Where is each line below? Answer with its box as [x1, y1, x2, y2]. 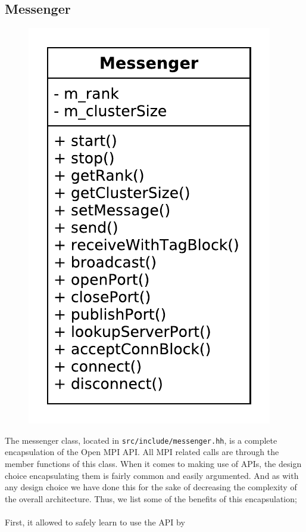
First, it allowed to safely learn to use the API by [5, 516, 185, 528]
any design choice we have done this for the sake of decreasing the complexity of [5, 481, 297, 493]
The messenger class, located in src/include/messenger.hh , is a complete [5, 434, 277, 446]
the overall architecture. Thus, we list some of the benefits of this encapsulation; [5, 492, 297, 505]
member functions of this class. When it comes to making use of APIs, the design [5, 457, 302, 470]
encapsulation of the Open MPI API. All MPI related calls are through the [5, 446, 279, 458]
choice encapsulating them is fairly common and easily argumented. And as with [5, 469, 299, 481]
